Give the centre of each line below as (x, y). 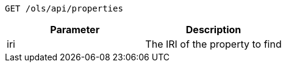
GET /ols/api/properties (64, 8)
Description (213, 30)
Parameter (75, 30)
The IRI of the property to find (213, 44)
